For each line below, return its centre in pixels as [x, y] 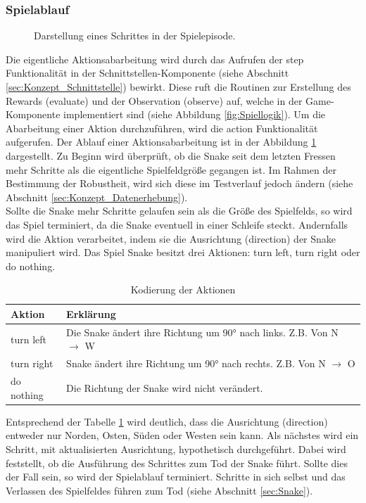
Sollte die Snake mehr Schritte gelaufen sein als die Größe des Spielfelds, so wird [179, 211]
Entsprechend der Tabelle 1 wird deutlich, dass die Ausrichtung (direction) [167, 421]
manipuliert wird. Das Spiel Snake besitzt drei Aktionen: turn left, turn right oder [183, 252]
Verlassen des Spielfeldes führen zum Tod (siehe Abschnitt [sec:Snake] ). [159, 490]
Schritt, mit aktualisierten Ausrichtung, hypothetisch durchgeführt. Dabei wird [176, 448]
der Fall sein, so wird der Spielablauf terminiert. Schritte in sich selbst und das [176, 477]
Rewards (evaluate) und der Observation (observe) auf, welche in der [154, 100]
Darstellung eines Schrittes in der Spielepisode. [135, 36]
